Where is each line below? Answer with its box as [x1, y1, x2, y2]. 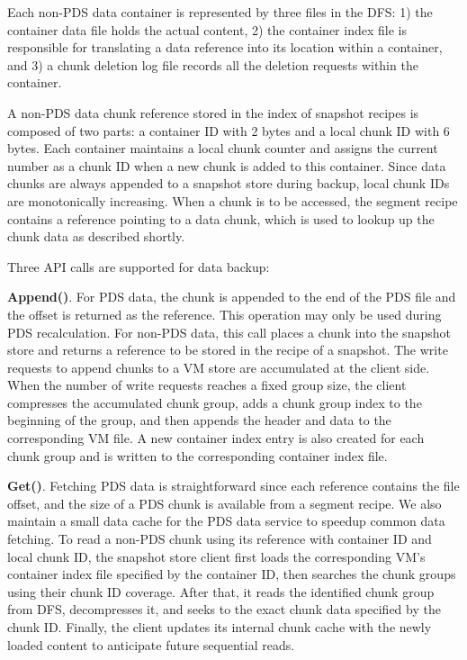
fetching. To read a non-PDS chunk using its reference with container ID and [7, 529, 432, 548]
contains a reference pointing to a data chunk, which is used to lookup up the [7, 209, 435, 228]
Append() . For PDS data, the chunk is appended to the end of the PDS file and [7, 287, 456, 306]
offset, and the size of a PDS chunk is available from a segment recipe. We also [7, 493, 442, 512]
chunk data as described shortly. [7, 227, 185, 246]
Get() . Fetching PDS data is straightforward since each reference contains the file [7, 476, 460, 495]
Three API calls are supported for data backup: [7, 257, 270, 276]
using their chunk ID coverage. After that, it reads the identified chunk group [7, 582, 435, 601]
